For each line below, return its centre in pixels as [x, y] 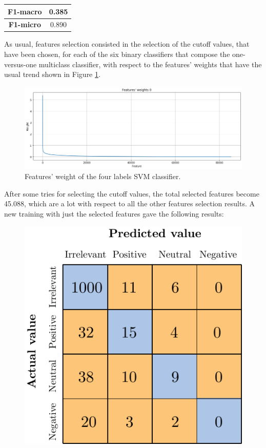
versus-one [21, 64]
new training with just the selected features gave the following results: [114, 213]
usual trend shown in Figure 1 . [52, 74]
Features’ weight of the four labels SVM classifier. [103, 176]
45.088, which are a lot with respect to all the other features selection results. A [129, 203]
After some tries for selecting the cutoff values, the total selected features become [132, 193]
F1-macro [25, 11]
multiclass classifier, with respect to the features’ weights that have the [150, 64]
